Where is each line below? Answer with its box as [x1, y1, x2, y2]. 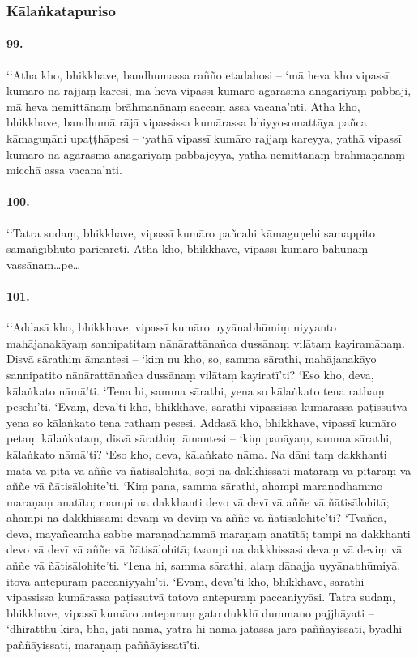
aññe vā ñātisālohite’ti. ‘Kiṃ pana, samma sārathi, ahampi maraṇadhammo [6, 477, 383, 494]
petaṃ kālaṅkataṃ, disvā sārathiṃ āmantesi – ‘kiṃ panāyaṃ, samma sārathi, [6, 429, 393, 446]
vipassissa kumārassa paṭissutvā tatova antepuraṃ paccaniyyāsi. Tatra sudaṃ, [6, 588, 395, 605]
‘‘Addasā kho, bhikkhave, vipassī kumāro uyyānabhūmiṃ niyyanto [6, 318, 337, 335]
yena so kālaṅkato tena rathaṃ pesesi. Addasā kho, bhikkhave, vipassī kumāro [6, 413, 397, 430]
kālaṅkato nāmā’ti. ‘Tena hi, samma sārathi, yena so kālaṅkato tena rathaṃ [6, 382, 385, 399]
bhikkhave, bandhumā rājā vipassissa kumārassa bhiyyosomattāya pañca [6, 113, 367, 130]
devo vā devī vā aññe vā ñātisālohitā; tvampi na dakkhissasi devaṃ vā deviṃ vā [6, 540, 403, 558]
